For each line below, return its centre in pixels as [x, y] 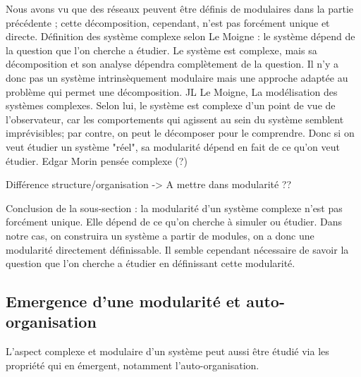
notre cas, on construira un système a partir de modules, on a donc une [160, 235]
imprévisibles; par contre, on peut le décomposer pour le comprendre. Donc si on [180, 133]
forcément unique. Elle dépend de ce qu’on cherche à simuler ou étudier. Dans [174, 222]
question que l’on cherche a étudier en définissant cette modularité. [151, 263]
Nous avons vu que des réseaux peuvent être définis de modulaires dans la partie [180, 8]
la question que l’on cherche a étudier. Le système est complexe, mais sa [161, 50]
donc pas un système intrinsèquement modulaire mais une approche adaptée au [177, 77]
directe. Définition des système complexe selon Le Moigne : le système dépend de [180, 36]
